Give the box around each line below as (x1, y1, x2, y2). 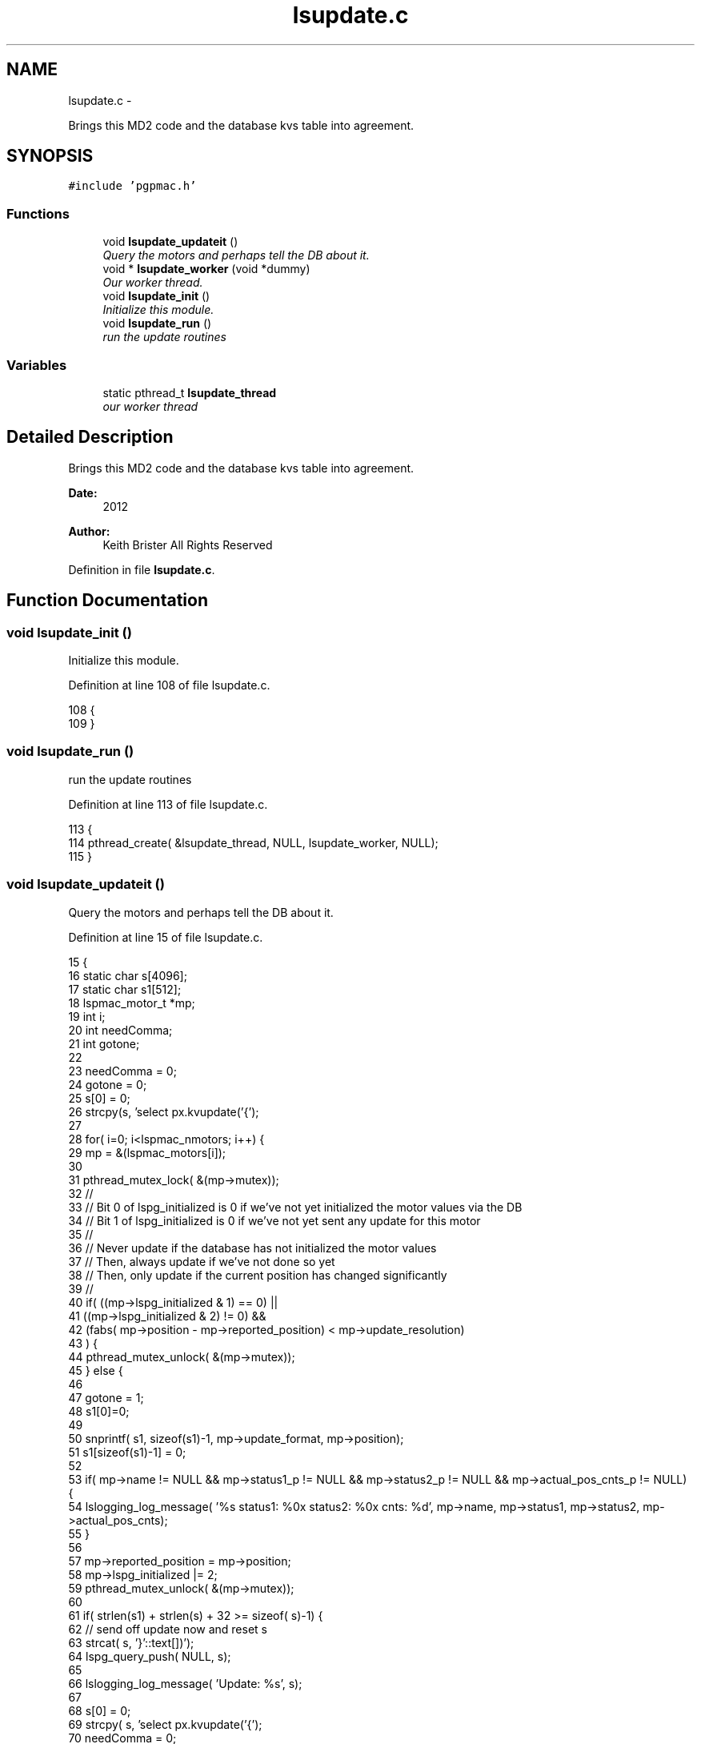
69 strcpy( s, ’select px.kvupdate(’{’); (68, 1717, 262, 1731)
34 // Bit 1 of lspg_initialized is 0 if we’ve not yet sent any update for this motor (68, 1213, 481, 1228)
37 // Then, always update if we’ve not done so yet (68, 1254, 335, 1268)
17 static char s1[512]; (68, 982, 182, 996)
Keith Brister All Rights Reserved (102, 537, 273, 552)
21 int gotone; (68, 1036, 140, 1051)
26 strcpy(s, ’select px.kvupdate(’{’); (68, 1104, 259, 1119)
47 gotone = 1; (68, 1390, 144, 1404)
